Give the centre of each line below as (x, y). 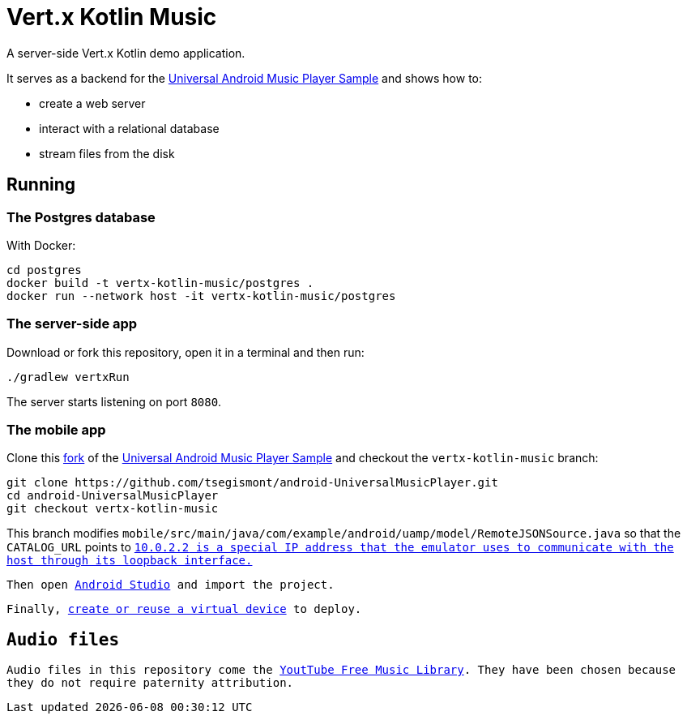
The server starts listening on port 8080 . (114, 401)
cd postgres (44, 270)
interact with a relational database (129, 128)
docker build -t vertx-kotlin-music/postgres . (160, 283)
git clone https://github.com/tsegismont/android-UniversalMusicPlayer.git (252, 483)
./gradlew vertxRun (68, 377)
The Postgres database (81, 217)
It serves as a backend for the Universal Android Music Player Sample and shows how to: (245, 78)
